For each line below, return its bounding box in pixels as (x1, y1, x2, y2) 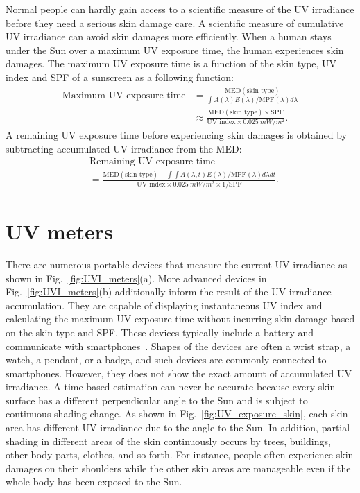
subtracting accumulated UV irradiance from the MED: (6, 141, 242, 155)
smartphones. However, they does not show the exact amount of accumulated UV (6, 365, 352, 380)
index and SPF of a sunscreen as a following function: (6, 69, 234, 84)
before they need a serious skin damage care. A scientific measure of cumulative (6, 15, 344, 30)
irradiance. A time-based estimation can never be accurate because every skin (6, 379, 336, 394)
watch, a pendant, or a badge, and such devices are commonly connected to (6, 352, 327, 367)
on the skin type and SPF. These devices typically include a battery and (6, 325, 314, 339)
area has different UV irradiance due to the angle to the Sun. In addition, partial (6, 420, 350, 435)
